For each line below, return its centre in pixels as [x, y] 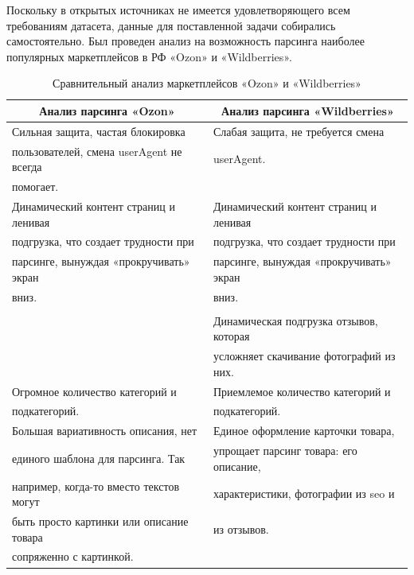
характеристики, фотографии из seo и [304, 493]
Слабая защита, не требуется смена [299, 131]
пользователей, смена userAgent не [97, 151]
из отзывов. [241, 528]
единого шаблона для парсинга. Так [99, 458]
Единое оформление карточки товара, [304, 431]
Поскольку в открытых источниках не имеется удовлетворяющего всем [178, 10]
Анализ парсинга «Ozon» [107, 110]
